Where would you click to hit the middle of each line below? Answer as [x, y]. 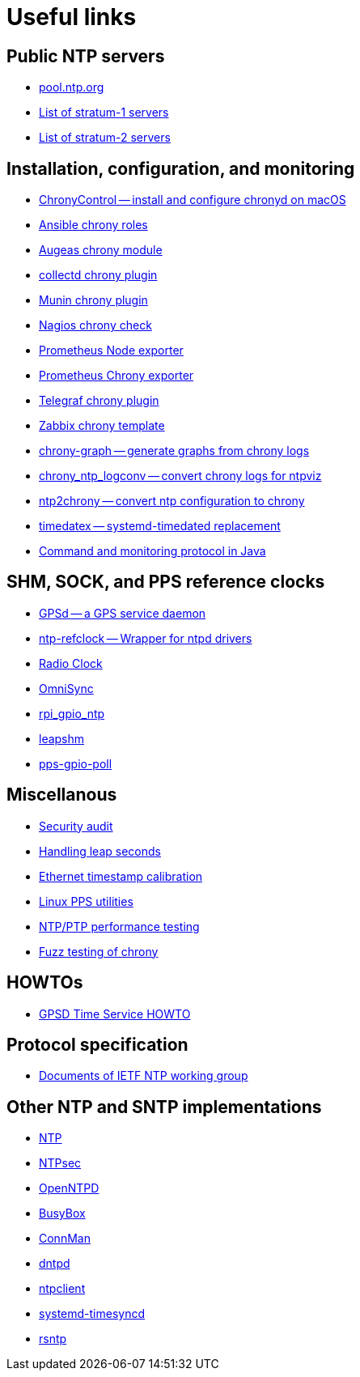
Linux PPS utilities [86, 901]
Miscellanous [62, 795]
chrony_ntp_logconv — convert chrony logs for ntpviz [180, 476]
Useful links [72, 17]
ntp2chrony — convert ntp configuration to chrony [172, 501]
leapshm [62, 738]
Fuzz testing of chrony [99, 951]
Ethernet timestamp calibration [121, 876]
